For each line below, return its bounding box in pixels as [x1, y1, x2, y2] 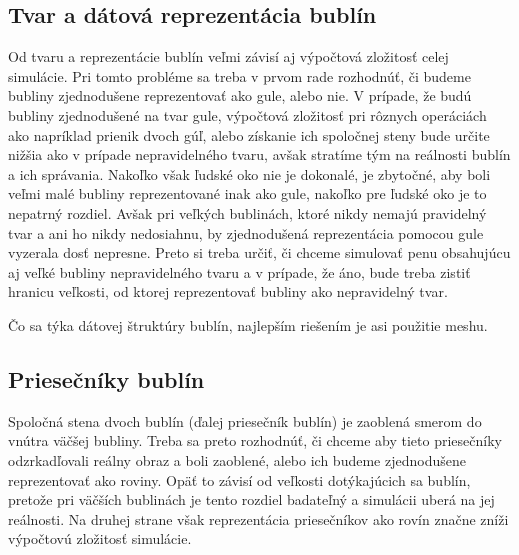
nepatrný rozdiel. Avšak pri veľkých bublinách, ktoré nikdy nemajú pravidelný [8, 202, 487, 223]
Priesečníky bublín [8, 363, 205, 394]
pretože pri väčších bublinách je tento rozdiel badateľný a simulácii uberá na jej [8, 489, 495, 510]
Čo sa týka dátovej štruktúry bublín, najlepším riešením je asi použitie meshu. [8, 314, 488, 335]
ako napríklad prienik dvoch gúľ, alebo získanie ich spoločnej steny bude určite [8, 124, 490, 145]
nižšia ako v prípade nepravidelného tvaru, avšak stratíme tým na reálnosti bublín [8, 144, 511, 165]
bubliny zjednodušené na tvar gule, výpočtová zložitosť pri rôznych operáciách [8, 104, 487, 125]
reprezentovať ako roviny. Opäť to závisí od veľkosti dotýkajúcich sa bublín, [8, 469, 471, 490]
